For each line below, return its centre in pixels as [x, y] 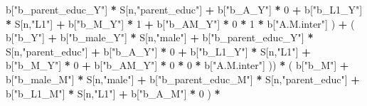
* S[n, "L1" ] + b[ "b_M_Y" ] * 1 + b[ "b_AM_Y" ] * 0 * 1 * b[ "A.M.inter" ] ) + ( [180, 23]
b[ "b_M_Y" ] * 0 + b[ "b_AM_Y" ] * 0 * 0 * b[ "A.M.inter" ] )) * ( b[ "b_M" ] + [177, 65]
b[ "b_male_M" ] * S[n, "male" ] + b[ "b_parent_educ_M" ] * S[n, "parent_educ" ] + [183, 79]
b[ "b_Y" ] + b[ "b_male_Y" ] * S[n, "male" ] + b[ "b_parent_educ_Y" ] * [160, 37]
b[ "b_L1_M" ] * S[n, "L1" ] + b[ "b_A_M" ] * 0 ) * [113, 93]
